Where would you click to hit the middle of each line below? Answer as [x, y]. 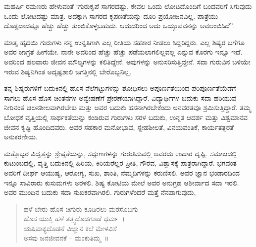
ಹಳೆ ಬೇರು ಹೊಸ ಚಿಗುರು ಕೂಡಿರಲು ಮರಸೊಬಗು [81, 209]
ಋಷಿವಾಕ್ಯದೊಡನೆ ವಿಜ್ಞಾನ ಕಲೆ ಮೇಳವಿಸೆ [70, 228]
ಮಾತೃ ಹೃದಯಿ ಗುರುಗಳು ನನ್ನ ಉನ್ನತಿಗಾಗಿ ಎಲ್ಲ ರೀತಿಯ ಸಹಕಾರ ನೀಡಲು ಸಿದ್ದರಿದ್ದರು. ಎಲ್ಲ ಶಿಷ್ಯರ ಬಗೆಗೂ [124, 42]
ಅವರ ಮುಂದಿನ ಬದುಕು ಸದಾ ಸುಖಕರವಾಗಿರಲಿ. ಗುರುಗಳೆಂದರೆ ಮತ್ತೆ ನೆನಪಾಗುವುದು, [100, 192]
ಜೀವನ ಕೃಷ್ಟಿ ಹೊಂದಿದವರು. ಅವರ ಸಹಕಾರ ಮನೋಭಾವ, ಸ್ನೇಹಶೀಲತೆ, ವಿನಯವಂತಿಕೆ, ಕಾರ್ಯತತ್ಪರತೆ [119, 127]
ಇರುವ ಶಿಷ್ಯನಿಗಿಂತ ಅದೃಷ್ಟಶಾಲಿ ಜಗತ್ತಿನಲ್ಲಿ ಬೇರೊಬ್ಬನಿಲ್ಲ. [68, 71]
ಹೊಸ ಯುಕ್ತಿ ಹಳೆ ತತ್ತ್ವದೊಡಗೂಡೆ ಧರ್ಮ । [74, 218]
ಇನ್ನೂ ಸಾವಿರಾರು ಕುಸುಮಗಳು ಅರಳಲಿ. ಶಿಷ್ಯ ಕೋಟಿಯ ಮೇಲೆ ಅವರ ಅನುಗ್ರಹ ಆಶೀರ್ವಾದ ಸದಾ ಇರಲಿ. [122, 182]
